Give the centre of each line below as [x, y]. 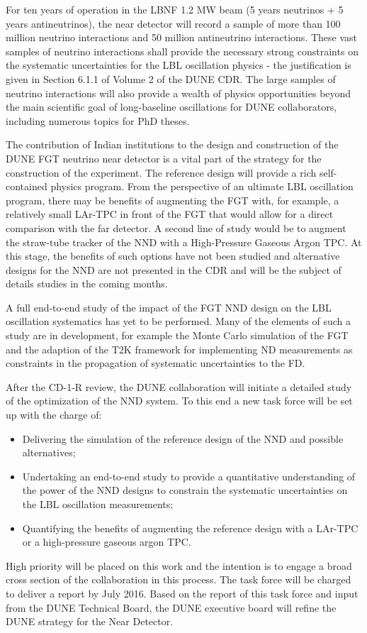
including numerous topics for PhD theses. [98, 120]
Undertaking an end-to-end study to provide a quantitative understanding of [189, 476]
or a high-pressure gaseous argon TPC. [107, 542]
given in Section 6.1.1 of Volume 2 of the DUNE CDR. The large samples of [171, 78]
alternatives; [49, 452]
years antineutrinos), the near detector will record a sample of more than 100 [173, 23]
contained [27, 186]
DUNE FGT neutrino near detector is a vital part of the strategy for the [164, 158]
